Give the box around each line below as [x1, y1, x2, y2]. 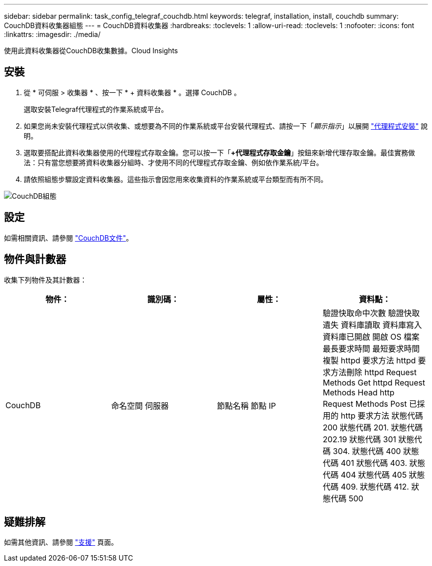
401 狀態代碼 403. [341, 458, 407, 468]
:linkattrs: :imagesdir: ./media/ [4, 30, 101, 38]
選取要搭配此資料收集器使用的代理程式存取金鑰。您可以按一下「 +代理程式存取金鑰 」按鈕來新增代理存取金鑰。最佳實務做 [24, 148, 415, 157]
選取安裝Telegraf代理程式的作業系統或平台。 [24, 105, 168, 113]
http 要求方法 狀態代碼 [341, 410, 423, 421]
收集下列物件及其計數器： [4, 275, 87, 284]
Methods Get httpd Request [323, 377, 425, 388]
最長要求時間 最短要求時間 [323, 343, 420, 354]
